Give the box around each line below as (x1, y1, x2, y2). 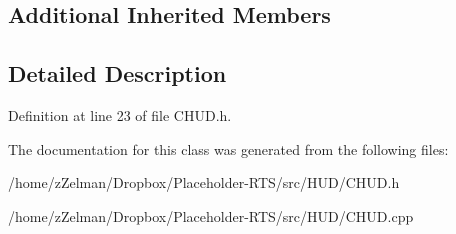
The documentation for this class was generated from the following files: (8, 138, 449, 159)
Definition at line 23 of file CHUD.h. (8, 104, 232, 125)
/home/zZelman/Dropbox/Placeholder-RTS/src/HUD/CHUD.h (8, 172, 400, 193)
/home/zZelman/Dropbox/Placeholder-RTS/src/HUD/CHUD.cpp (8, 205, 414, 226)
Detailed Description (8, 58, 227, 89)
